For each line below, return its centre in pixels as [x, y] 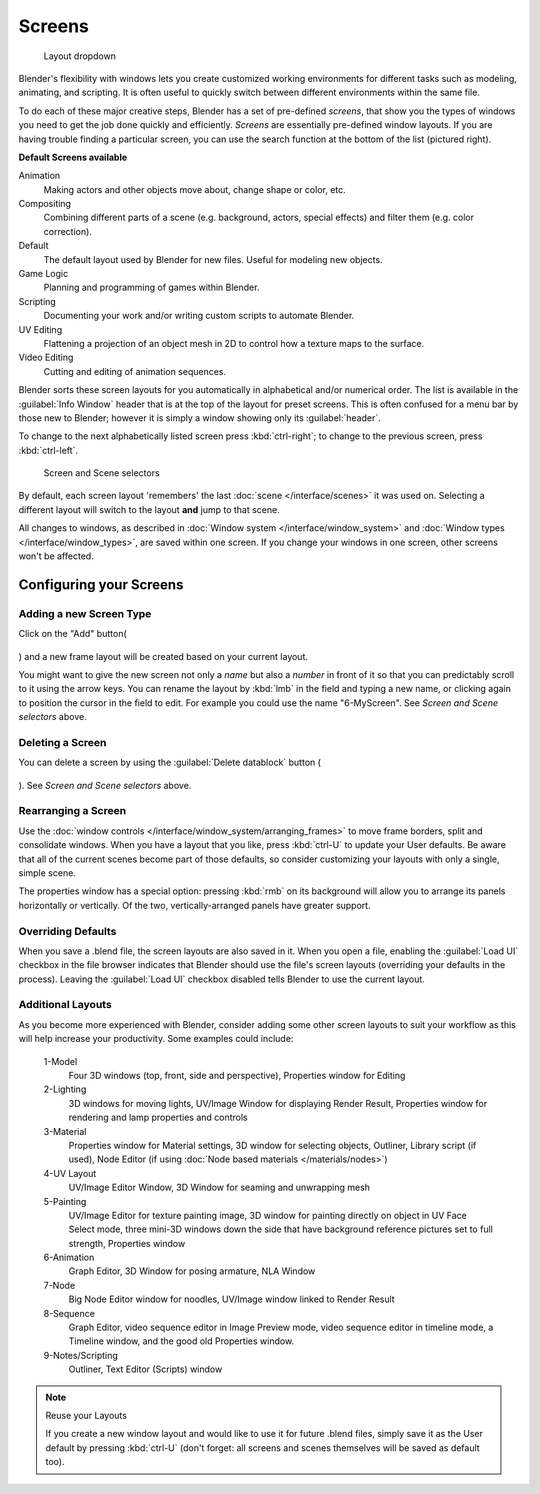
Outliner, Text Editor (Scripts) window [145, 1369]
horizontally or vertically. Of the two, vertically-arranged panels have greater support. [194, 905]
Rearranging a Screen [72, 811]
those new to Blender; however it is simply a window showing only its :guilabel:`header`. [200, 417]
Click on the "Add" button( [72, 634]
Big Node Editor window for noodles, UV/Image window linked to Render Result [231, 1299]
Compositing [45, 204]
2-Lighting [65, 1089]
